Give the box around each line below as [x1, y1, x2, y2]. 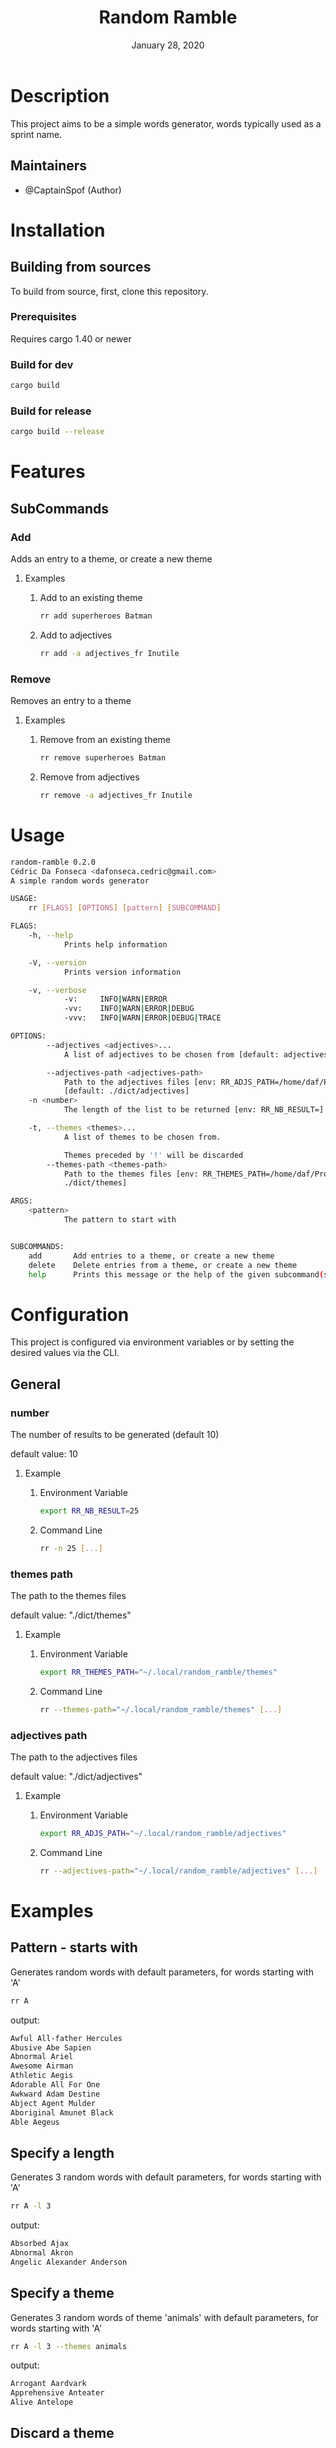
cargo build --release [10, 427, 105, 437]
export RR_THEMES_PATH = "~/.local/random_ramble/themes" [39, 1667, 278, 1678]
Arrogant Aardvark [10, 2379, 87, 2389]
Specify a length [10, 2144, 115, 2161]
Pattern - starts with [10, 1939, 138, 1956]
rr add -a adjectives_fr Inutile [39, 648, 180, 658]
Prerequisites [10, 310, 77, 324]
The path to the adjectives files [10, 1751, 138, 1763]
